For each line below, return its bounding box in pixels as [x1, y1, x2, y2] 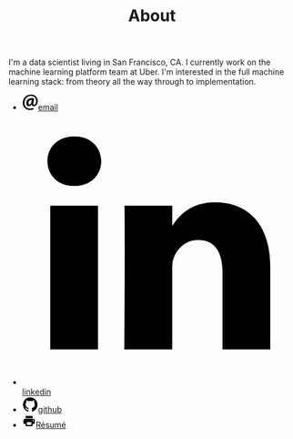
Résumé [35, 420, 66, 431]
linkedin [21, 386, 52, 397]
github [37, 404, 63, 415]
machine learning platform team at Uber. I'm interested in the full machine [8, 66, 285, 77]
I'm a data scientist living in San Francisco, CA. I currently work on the [8, 56, 271, 68]
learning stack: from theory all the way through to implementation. [8, 77, 257, 87]
